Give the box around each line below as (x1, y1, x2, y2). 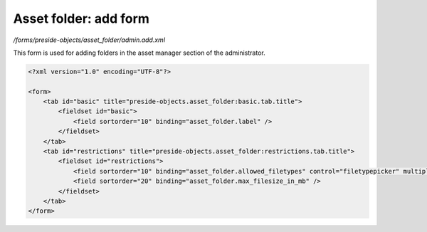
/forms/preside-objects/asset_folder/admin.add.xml (13, 36, 166, 44)
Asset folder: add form (13, 11, 149, 26)
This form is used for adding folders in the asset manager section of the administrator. (13, 48, 266, 57)
